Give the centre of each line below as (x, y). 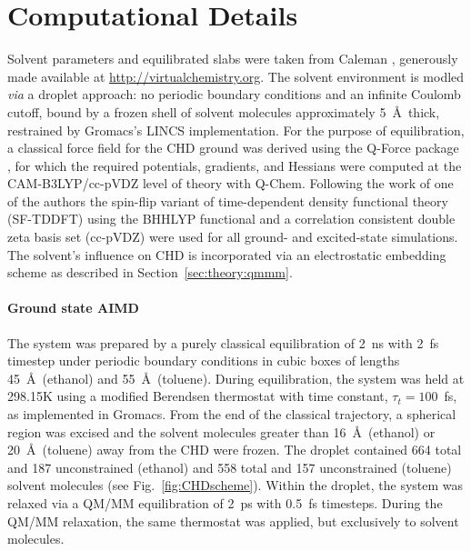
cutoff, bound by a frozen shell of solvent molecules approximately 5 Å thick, (224, 111)
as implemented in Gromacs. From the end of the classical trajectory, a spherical (232, 414)
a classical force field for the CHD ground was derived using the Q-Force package (233, 148)
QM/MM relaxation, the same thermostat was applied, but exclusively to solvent (233, 521)
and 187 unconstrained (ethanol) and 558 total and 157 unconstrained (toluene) (230, 467)
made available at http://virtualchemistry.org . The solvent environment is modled (236, 76)
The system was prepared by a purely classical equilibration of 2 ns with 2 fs (223, 342)
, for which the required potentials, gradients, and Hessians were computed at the (235, 165)
